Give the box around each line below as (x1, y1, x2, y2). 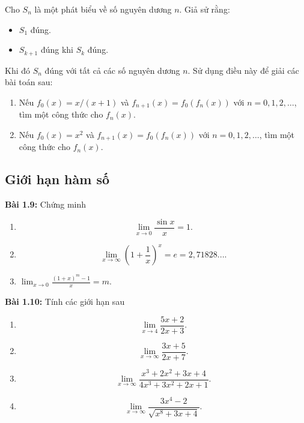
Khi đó (5, 64, 31, 76)
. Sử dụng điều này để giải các (187, 64, 299, 76)
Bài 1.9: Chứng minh (5, 198, 87, 211)
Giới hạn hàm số (5, 170, 110, 188)
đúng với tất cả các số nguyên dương (44, 64, 180, 76)
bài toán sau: (5, 76, 53, 88)
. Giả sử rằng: (179, 3, 230, 15)
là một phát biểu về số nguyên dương (34, 3, 172, 15)
